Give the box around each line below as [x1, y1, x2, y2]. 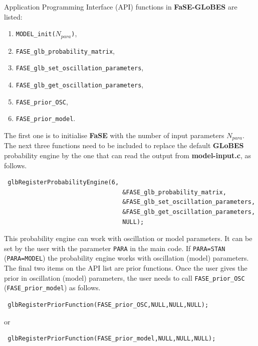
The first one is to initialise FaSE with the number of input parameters [4, 130, 224, 140]
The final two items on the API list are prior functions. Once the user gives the [4, 263, 247, 273]
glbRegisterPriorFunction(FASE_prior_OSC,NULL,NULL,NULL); [8, 301, 209, 308]
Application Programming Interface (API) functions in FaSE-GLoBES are [4, 2, 237, 12]
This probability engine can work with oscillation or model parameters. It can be [4, 233, 252, 244]
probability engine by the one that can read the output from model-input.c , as [4, 150, 251, 160]
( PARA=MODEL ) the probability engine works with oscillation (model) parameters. [4, 253, 249, 263]
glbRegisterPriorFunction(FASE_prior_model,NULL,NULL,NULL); [8, 335, 216, 342]
